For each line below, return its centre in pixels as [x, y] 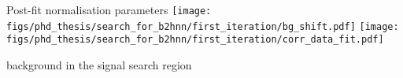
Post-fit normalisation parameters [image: [109, 9]
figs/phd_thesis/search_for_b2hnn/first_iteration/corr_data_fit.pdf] [195, 40]
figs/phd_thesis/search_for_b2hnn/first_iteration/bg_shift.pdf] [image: [203, 26]
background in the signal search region [99, 64]
